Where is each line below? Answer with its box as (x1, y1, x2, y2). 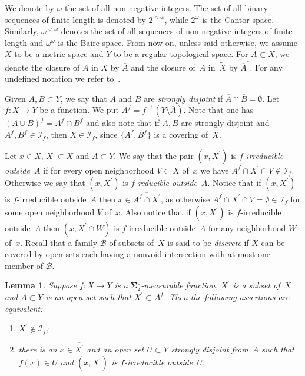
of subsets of (109, 236, 154, 248)
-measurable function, (141, 279, 218, 291)
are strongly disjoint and (181, 117, 270, 129)
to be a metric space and (14, 48, 104, 60)
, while (164, 13, 188, 25)
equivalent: (5, 302, 43, 314)
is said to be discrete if (167, 236, 249, 248)
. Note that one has (183, 104, 254, 116)
